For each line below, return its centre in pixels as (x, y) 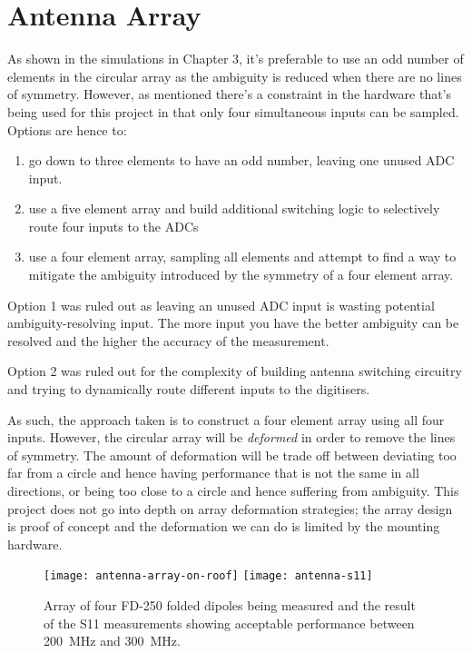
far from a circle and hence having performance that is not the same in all (213, 473)
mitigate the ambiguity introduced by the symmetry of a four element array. (241, 275)
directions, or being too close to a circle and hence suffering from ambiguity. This (233, 490)
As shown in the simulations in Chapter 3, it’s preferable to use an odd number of (236, 59)
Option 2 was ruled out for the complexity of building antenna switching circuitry (235, 371)
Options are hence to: (67, 129)
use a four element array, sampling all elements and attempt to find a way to (242, 257)
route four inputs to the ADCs (113, 226)
